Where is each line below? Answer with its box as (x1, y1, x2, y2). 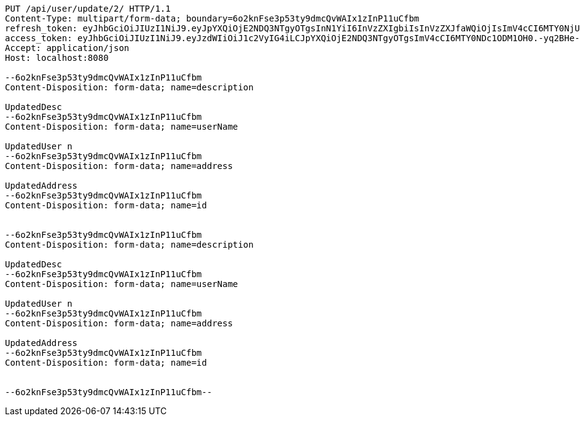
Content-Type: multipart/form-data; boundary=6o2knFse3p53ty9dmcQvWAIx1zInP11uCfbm (5, 14, 420, 23)
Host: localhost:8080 (5, 53, 109, 63)
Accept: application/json (5, 43, 130, 53)
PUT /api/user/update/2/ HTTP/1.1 (5, 4, 171, 14)
